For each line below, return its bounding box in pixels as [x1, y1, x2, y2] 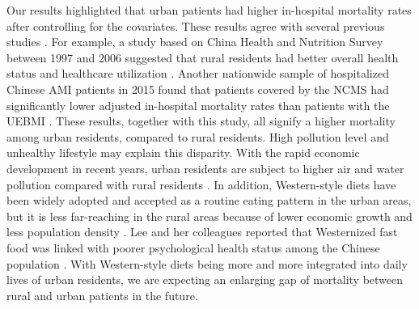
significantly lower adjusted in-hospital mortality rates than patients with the [6, 96, 390, 113]
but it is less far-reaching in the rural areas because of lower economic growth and [6, 207, 413, 224]
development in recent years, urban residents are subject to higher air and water [6, 159, 404, 176]
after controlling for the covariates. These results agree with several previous [6, 17, 385, 34]
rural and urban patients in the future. [6, 286, 198, 303]
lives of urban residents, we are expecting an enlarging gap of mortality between [6, 271, 404, 288]
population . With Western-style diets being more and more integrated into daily [6, 255, 408, 272]
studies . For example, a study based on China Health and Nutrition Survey [6, 33, 383, 50]
